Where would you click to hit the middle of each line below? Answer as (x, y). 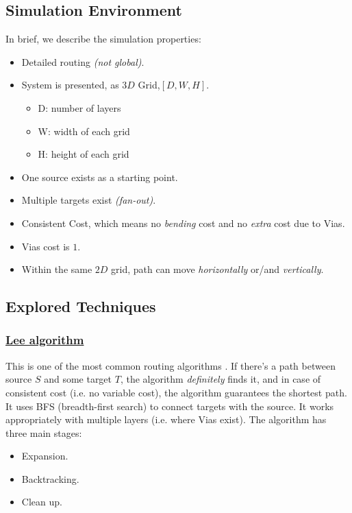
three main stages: (44, 432)
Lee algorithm (45, 340)
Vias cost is (46, 246)
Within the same (57, 269)
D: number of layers (79, 107)
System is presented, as (70, 85)
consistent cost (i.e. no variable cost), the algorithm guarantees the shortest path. (176, 392)
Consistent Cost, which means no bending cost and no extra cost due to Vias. (183, 223)
